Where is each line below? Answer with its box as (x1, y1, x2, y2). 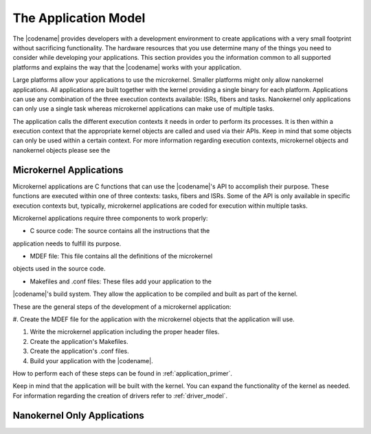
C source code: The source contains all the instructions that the (30, 227, 210, 235)
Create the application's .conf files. (30, 347, 130, 356)
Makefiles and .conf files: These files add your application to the (30, 277, 212, 285)
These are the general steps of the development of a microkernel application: (12, 303, 232, 311)
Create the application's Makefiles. (30, 337, 128, 345)
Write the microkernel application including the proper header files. (30, 327, 220, 336)
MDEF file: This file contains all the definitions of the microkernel (30, 252, 213, 261)
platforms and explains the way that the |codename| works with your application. (12, 63, 242, 72)
